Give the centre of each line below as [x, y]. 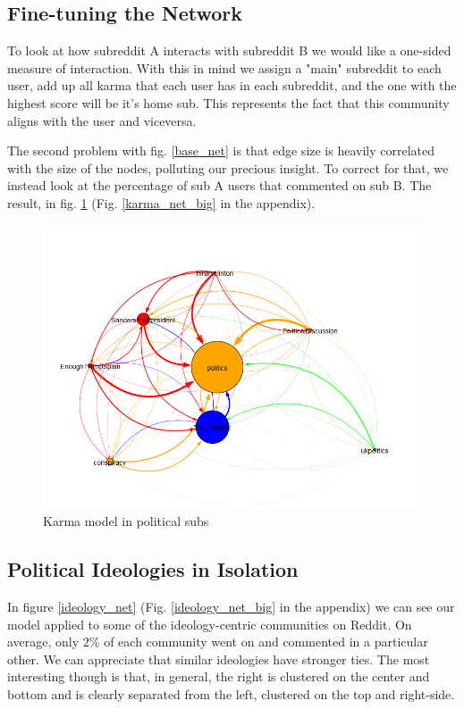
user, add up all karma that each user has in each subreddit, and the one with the [232, 85]
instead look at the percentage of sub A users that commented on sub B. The [219, 185]
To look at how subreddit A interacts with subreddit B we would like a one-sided [229, 50]
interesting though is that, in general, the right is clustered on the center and [219, 676]
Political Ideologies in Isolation [153, 569]
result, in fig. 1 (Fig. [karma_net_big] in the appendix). [161, 202]
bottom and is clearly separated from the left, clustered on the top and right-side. [231, 693]
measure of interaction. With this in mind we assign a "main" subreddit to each [224, 67]
